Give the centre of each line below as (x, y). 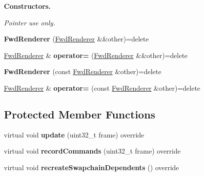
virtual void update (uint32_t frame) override (74, 134)
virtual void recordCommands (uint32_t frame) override (92, 151)
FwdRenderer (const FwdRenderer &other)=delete (83, 71)
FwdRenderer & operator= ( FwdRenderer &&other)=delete (96, 55)
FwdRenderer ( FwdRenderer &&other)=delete (76, 39)
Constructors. (27, 6)
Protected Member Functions (80, 114)
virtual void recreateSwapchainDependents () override (92, 167)
